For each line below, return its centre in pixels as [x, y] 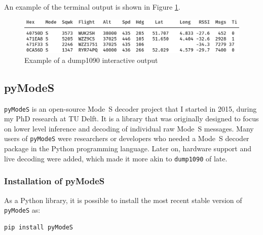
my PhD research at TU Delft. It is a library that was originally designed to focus [131, 119]
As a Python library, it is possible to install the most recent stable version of [123, 200]
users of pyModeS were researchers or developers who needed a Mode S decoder [127, 138]
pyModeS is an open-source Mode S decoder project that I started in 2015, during [130, 108]
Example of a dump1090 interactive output [91, 60]
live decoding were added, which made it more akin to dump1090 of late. [116, 158]
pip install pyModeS [39, 227]
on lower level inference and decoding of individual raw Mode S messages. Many [129, 128]
